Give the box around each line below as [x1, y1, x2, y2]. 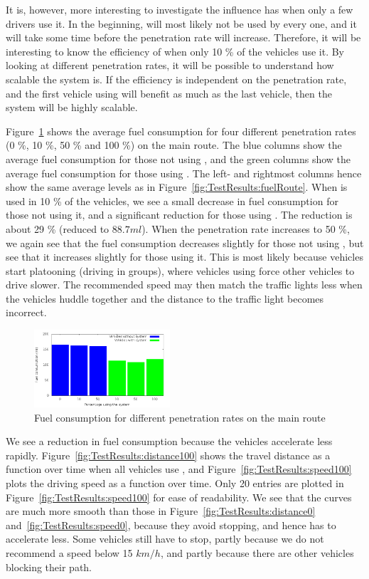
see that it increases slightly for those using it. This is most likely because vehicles [6, 249, 363, 264]
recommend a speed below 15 [6, 546, 133, 560]
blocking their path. [6, 559, 92, 574]
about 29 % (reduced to [6, 221, 109, 236]
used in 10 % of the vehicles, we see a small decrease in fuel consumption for [6, 193, 338, 208]
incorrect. [6, 305, 47, 320]
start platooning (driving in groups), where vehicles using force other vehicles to [6, 263, 355, 278]
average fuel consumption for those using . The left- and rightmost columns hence [6, 165, 362, 180]
